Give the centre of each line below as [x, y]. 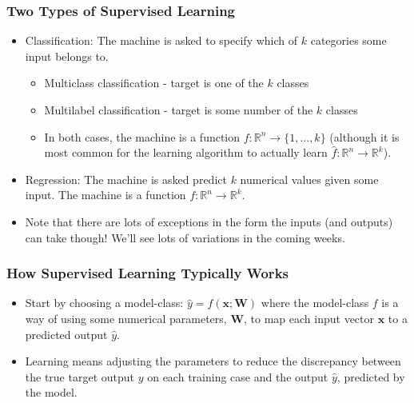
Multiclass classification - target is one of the [154, 83]
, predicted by [371, 376]
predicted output [66, 334]
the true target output [80, 376]
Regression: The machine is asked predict [126, 179]
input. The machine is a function [105, 195]
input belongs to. [67, 56]
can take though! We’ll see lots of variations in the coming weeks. [185, 237]
